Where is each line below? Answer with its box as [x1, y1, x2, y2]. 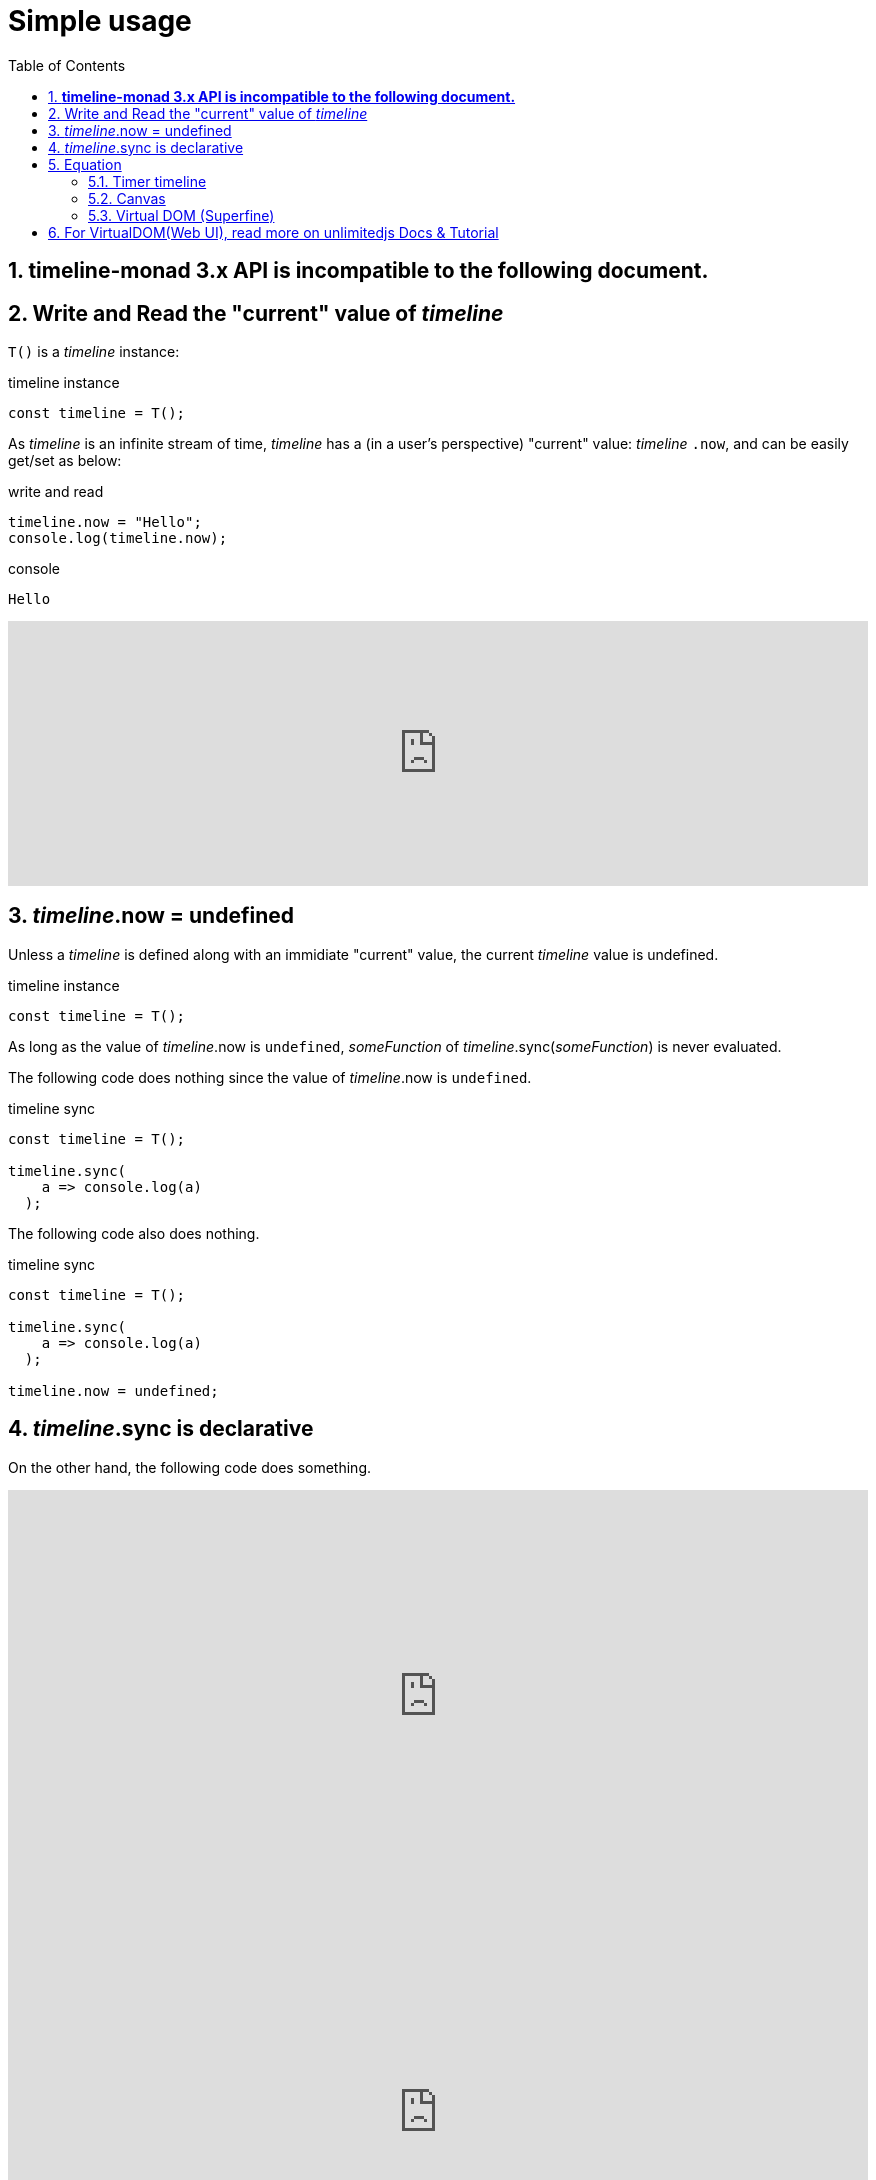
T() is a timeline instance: [8, 343, 180, 361]
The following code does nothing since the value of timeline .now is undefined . [8, 1068, 532, 1086]
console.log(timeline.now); [8, 530, 228, 547]
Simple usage [8, 4, 192, 38]
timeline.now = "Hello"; [8, 514, 202, 531]
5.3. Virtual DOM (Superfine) [88, 206, 275, 224]
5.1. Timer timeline [88, 172, 207, 190]
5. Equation [48, 155, 122, 173]
